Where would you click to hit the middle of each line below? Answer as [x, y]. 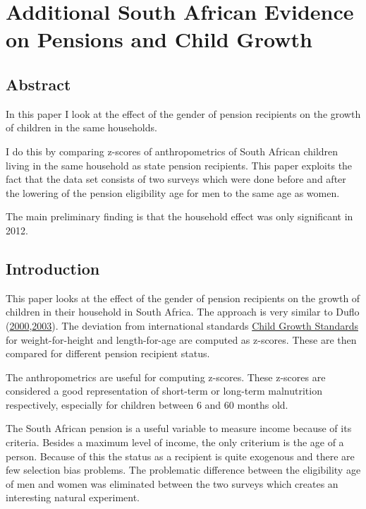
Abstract [38, 84]
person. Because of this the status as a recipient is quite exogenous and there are [180, 456]
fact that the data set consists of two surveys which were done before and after [176, 179]
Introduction [53, 268]
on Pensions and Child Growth [159, 39]
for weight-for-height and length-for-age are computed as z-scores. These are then [181, 339]
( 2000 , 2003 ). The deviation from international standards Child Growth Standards [182, 325]
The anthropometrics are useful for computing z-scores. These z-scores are [166, 377]
